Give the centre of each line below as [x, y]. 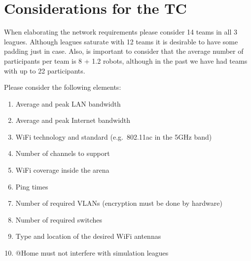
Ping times [32, 186]
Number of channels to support [63, 153]
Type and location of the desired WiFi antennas [88, 236]
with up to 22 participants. [45, 70]
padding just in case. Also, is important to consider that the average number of [124, 51]
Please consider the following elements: [63, 87]
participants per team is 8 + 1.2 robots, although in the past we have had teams [126, 60]
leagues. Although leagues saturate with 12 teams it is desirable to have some [121, 41]
